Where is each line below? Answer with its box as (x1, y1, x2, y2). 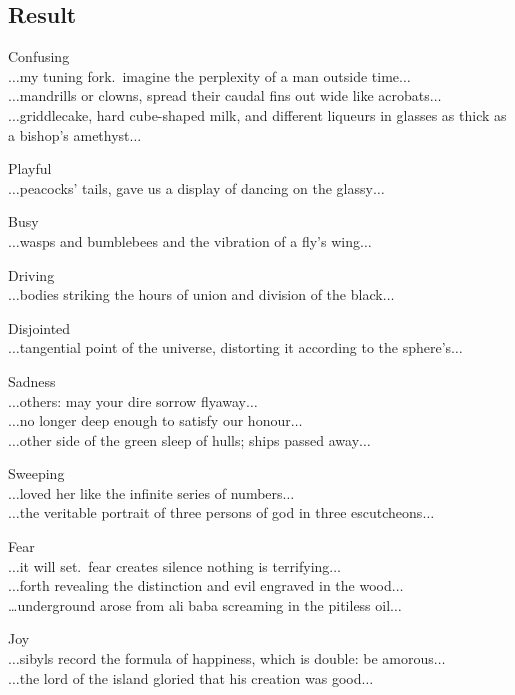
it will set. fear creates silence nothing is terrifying (19, 555, 330, 576)
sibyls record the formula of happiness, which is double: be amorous (19, 648, 434, 669)
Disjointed (8, 317, 71, 338)
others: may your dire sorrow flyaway (19, 390, 246, 411)
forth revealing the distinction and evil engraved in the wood (19, 575, 392, 596)
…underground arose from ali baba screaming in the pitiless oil (8, 594, 391, 615)
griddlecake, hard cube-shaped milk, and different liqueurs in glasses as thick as (19, 104, 507, 125)
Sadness (8, 370, 56, 391)
